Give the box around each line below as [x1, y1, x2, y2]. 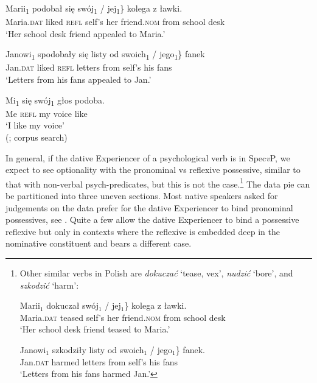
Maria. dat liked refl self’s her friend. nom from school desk [5, 15, 225, 28]
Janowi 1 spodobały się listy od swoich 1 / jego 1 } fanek [5, 47, 205, 62]
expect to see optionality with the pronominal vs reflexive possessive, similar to [5, 163, 301, 176]
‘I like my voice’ [5, 119, 64, 132]
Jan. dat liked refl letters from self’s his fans [5, 61, 172, 74]
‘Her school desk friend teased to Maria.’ [19, 323, 170, 336]
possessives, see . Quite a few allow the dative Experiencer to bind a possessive [5, 213, 299, 226]
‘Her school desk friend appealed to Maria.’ [5, 27, 165, 40]
